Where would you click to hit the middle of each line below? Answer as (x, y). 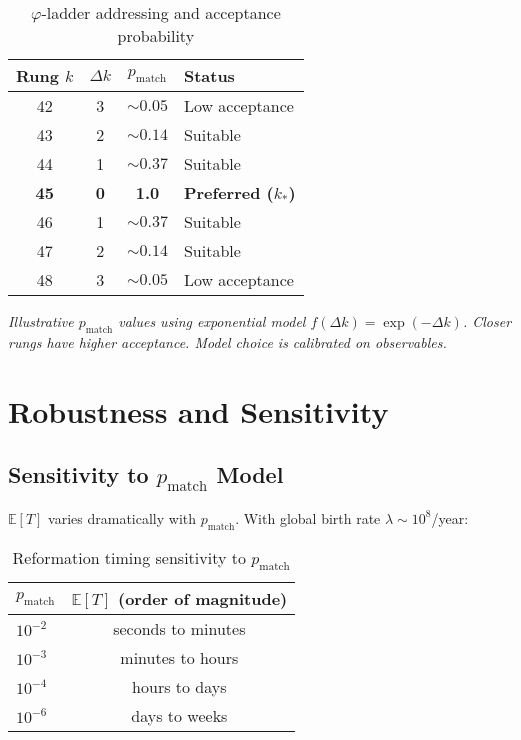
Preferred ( (228, 192)
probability (156, 35)
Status (209, 75)
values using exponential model (212, 321)
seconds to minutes (179, 628)
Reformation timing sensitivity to (129, 557)
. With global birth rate (308, 517)
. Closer (487, 321)
